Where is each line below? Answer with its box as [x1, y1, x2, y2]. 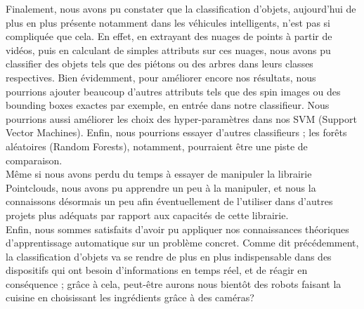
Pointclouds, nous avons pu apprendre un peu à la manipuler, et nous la [6, 180, 316, 195]
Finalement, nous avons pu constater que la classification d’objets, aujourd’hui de [6, 1, 356, 15]
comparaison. [6, 152, 63, 167]
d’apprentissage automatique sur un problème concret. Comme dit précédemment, [6, 235, 359, 250]
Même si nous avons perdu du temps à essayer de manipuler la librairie [6, 166, 312, 181]
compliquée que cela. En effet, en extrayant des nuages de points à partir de [6, 29, 332, 44]
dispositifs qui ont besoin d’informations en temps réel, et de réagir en [6, 263, 308, 277]
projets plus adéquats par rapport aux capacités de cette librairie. [6, 207, 289, 222]
